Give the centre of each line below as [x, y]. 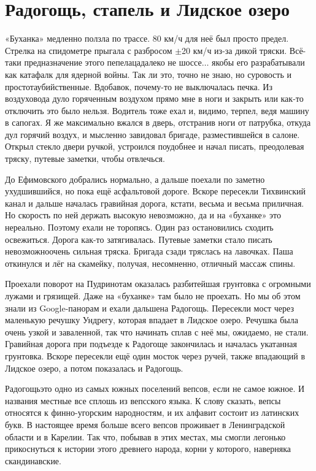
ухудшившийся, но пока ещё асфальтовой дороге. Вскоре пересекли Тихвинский [156, 191]
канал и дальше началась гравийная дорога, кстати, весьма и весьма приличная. [155, 203]
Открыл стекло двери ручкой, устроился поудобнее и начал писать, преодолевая [155, 146]
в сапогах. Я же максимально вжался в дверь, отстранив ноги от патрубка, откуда [158, 122]
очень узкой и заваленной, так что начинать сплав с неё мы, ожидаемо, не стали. [157, 331]
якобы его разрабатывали [258, 62]
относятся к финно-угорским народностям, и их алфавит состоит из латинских [152, 412]
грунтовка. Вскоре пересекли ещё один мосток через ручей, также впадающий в [155, 355]
